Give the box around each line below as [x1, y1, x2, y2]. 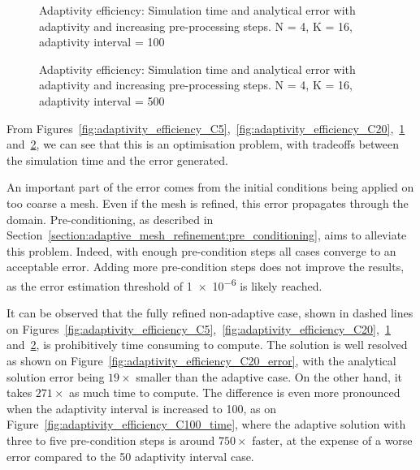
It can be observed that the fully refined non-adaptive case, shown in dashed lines [6, 304, 414, 321]
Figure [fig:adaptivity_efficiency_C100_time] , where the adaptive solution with [6, 416, 406, 433]
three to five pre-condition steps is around [6, 431, 215, 448]
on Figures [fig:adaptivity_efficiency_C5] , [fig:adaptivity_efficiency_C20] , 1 [6, 320, 391, 337]
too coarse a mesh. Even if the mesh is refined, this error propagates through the [6, 194, 409, 211]
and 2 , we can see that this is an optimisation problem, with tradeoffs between [6, 136, 400, 153]
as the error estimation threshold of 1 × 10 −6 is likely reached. [6, 274, 323, 294]
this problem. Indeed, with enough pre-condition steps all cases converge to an [6, 242, 396, 259]
